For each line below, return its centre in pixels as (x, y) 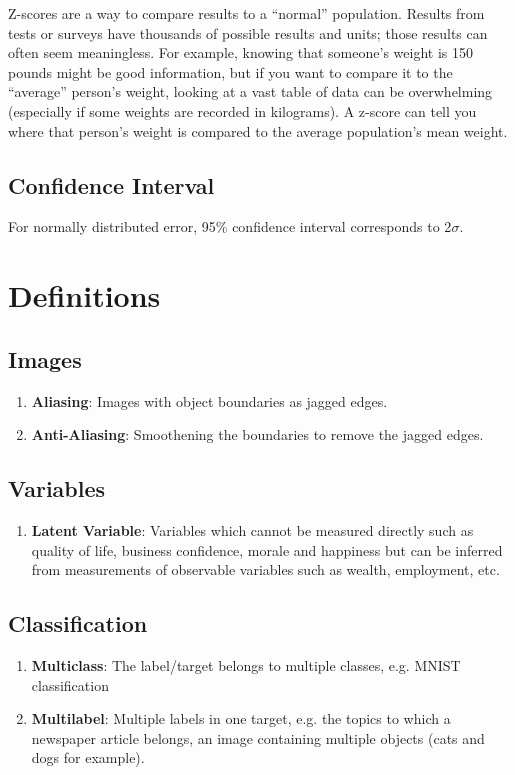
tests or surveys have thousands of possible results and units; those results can (248, 32)
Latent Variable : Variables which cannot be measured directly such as (252, 529)
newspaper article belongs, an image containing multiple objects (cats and (258, 737)
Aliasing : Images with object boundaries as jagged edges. (209, 400)
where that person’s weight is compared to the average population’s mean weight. (258, 130)
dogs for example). (88, 757)
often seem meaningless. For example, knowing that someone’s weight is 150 (240, 52)
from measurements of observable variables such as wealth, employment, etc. (265, 569)
